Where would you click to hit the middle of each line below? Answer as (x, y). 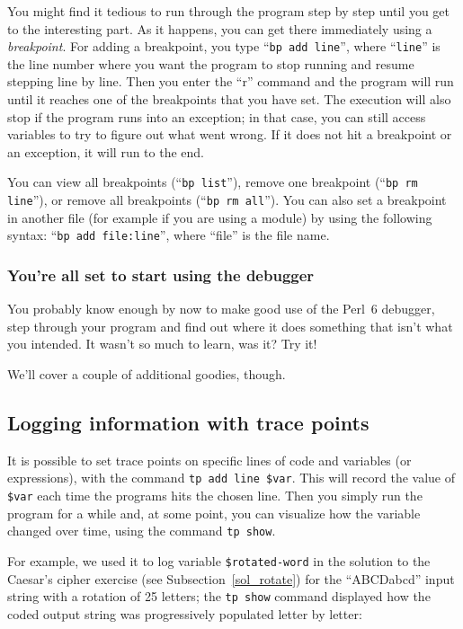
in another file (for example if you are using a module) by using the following (220, 217)
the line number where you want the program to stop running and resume (211, 63)
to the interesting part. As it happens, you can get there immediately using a (220, 28)
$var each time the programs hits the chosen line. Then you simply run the (215, 496)
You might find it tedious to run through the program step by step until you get (228, 11)
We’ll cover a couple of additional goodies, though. (147, 373)
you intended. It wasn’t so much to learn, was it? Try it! (162, 344)
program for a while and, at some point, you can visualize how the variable (214, 513)
